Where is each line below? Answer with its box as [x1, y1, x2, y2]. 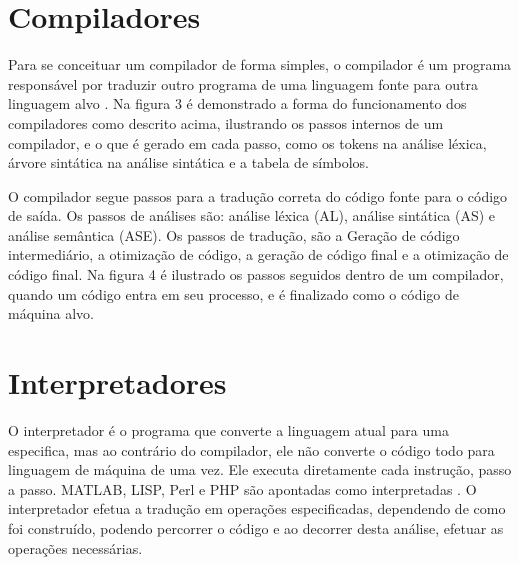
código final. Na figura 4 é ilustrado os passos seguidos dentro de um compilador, [8, 264, 504, 285]
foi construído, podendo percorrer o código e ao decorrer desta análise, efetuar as [8, 517, 504, 538]
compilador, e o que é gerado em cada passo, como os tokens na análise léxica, [8, 132, 487, 153]
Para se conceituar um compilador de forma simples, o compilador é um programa [8, 54, 512, 75]
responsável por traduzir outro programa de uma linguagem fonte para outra [8, 73, 478, 94]
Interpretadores [8, 362, 227, 403]
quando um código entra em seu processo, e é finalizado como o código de [8, 283, 459, 304]
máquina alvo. [8, 303, 94, 324]
